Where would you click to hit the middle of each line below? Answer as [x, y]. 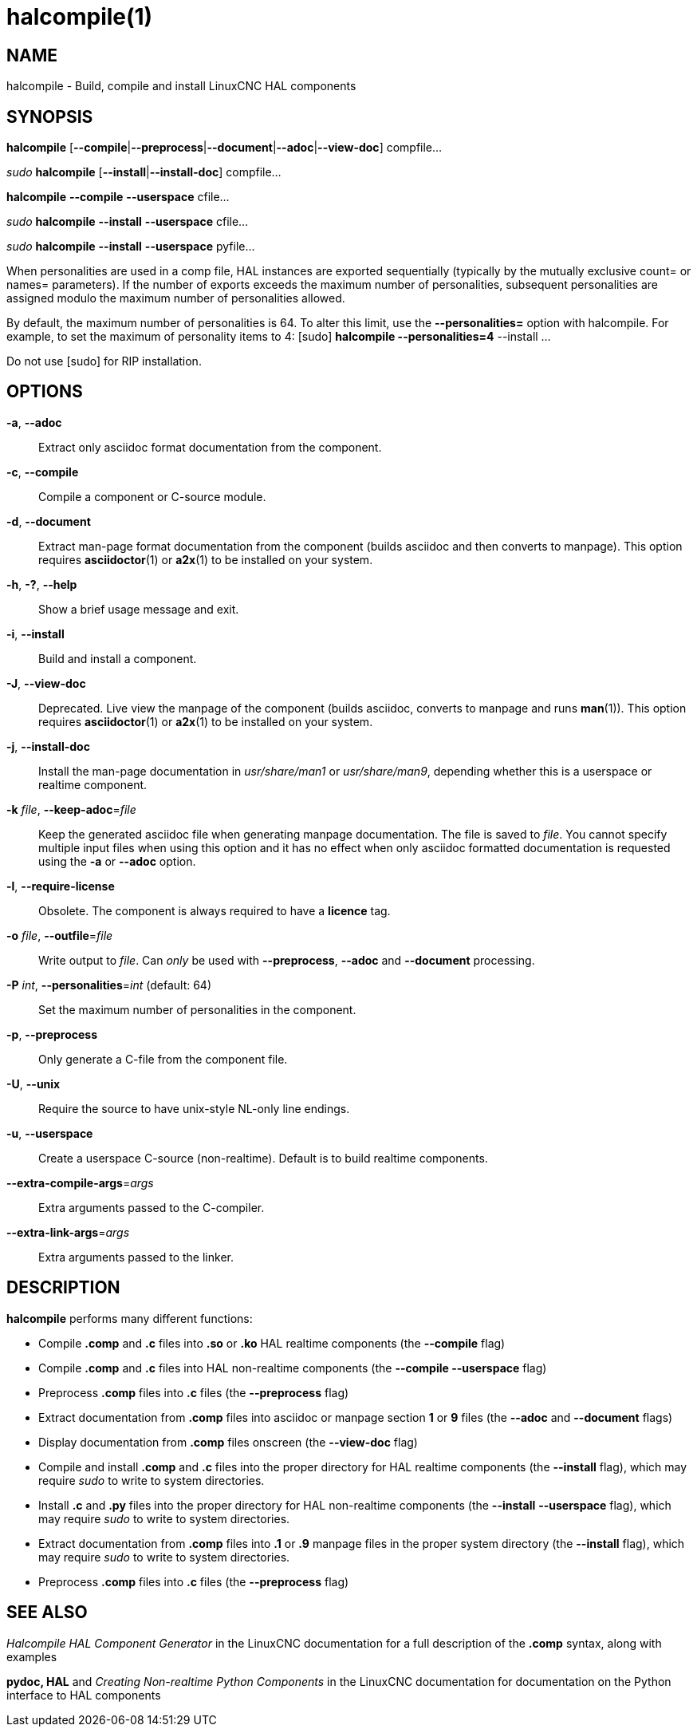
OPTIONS [45, 392]
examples [32, 1656]
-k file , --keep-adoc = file [71, 809]
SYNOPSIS [50, 116]
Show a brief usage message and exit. [139, 609]
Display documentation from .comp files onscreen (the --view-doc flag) [228, 1442]
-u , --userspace [50, 1133]
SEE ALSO [47, 1613]
